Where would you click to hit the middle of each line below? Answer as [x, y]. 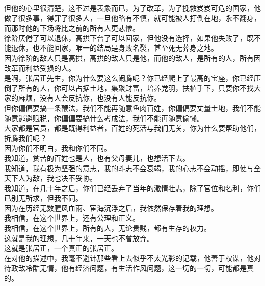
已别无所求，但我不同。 [43, 198]
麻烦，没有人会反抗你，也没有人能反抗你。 [89, 98]
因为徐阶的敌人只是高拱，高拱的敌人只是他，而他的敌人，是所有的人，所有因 [132, 57]
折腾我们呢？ [25, 138]
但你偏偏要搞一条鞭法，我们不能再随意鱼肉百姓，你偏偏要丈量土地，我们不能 [132, 108]
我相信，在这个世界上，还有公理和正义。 [72, 218]
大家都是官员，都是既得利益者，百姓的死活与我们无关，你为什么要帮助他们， [132, 128]
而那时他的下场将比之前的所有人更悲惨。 [72, 28]
